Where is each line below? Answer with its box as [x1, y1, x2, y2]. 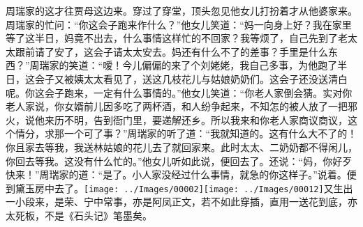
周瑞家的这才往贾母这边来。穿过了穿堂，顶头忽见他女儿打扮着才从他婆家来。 [6, 3, 357, 17]
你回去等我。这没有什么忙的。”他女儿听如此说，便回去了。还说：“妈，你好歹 [6, 153, 353, 168]
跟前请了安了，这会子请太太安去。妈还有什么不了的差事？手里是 [15, 44, 309, 58]
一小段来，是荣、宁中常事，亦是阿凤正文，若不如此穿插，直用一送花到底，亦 [6, 194, 357, 209]
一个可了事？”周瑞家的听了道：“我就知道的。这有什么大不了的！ [64, 126, 357, 141]
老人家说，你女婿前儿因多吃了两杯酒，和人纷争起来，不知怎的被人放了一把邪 [6, 99, 357, 113]
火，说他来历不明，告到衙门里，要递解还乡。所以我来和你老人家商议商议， [6, 112, 348, 127]
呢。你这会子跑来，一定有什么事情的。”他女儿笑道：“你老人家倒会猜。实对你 [6, 85, 353, 100]
